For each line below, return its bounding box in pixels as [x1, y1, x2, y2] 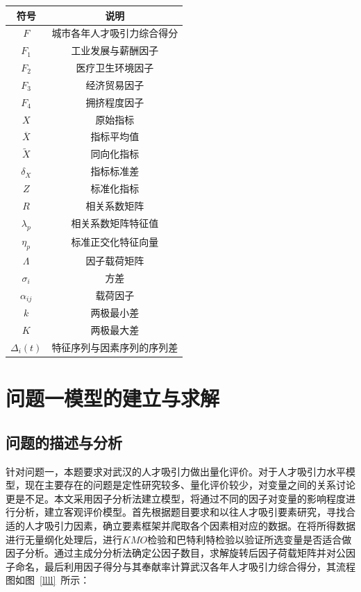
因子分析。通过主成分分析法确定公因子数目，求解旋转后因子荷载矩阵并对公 [6, 546, 346, 560]
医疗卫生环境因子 [76, 60, 154, 75]
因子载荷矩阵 [85, 253, 144, 267]
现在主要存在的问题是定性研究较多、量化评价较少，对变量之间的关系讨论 [24, 477, 355, 492]
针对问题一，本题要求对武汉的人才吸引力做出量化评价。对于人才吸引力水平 [6, 464, 346, 478]
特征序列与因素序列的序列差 [51, 340, 178, 355]
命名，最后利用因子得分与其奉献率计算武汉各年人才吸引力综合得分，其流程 [15, 559, 355, 573]
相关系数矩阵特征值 [71, 216, 159, 230]
